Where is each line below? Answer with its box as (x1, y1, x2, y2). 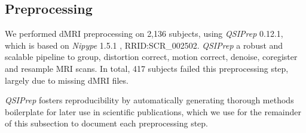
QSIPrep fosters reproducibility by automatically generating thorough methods (5, 94, 294, 106)
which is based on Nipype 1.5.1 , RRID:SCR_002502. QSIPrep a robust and (5, 39, 283, 51)
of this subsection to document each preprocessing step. (5, 117, 209, 129)
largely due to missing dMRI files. (5, 74, 128, 86)
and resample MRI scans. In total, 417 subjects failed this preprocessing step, (5, 62, 289, 74)
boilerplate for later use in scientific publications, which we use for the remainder (5, 105, 301, 118)
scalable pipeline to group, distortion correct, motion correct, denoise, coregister (5, 50, 298, 63)
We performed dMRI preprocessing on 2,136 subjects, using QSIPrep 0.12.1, (5, 27, 283, 40)
